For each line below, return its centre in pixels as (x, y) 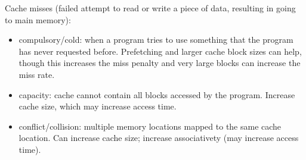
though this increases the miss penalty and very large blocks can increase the (160, 63)
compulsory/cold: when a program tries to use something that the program (156, 40)
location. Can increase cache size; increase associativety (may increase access (159, 138)
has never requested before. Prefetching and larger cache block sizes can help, (160, 51)
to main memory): (38, 19)
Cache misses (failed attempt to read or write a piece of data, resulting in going (150, 8)
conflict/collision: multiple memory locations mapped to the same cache (150, 126)
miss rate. (37, 74)
